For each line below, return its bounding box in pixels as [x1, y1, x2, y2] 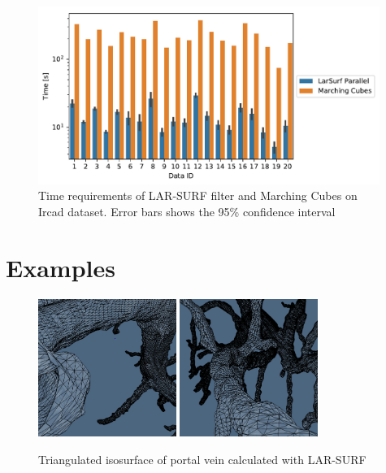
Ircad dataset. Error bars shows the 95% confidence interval [38, 203, 336, 220]
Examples [6, 250, 115, 284]
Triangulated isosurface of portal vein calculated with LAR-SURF [38, 450, 366, 467]
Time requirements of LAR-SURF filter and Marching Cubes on [38, 187, 358, 204]
